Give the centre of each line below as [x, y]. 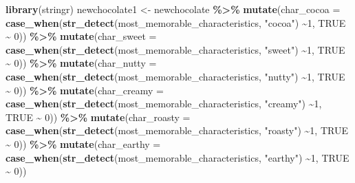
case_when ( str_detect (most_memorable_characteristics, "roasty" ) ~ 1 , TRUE [177, 130]
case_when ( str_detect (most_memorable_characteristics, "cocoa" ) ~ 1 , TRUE [176, 22]
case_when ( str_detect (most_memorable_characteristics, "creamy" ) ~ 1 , [164, 104]
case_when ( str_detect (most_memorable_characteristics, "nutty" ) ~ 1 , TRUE [175, 76]
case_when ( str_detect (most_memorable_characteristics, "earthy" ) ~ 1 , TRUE [177, 157]
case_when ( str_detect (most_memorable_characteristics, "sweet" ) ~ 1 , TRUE [175, 49]
